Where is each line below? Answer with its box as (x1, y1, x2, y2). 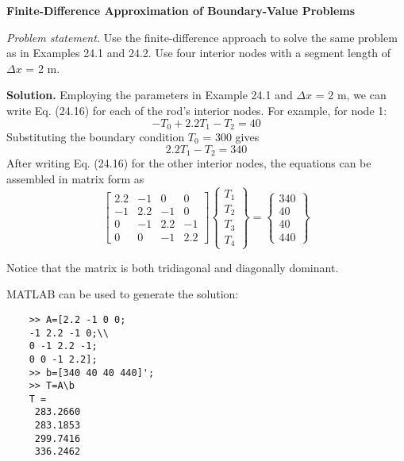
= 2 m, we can (315, 86, 387, 103)
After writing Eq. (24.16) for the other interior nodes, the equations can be (6, 155, 371, 171)
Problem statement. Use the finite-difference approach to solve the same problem (6, 29, 398, 45)
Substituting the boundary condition (6, 129, 185, 145)
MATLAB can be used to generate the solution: (6, 286, 239, 302)
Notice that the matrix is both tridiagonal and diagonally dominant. (6, 259, 339, 275)
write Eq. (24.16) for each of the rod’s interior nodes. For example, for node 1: (6, 102, 387, 118)
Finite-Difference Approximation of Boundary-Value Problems (6, 2, 356, 18)
